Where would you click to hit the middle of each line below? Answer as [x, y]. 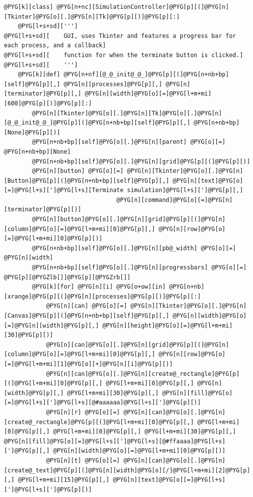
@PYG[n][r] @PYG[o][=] [83, 412]
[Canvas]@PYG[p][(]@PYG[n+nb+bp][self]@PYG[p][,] [87, 316]
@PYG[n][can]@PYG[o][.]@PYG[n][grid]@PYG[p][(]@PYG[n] [138, 345]
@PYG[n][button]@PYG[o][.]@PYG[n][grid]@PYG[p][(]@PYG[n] [129, 219]
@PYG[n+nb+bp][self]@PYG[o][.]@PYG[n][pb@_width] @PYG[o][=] [134, 248]
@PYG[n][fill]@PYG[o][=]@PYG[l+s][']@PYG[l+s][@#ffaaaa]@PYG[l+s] [115, 441]
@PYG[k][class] [29, 7]
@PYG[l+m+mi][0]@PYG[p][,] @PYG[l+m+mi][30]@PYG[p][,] [145, 432]
